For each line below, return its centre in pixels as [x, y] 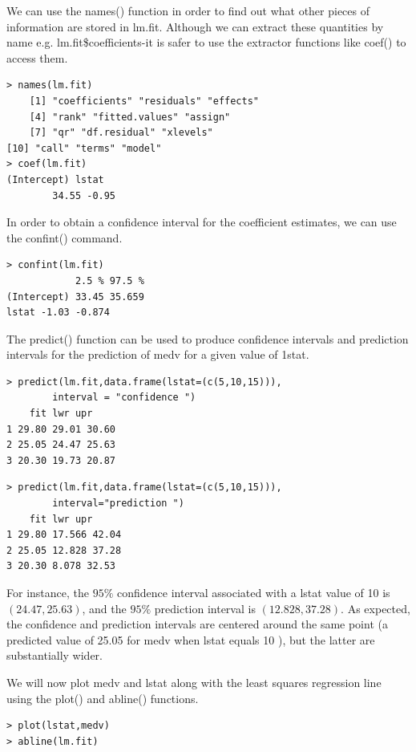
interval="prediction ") [118, 504]
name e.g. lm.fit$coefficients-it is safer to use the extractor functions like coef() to [206, 42]
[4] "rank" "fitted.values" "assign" [130, 117]
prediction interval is [205, 608]
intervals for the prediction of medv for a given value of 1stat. [158, 354]
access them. [37, 57]
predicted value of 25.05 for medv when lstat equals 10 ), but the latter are [191, 639]
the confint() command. [65, 237]
